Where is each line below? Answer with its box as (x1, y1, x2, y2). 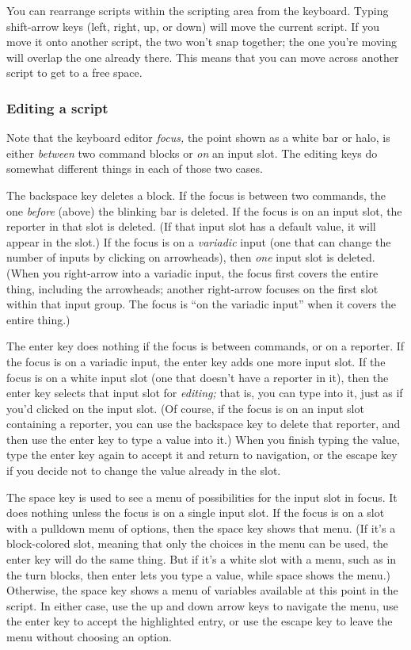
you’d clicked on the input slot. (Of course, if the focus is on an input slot (6, 400, 364, 416)
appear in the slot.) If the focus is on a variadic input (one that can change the (6, 233, 391, 250)
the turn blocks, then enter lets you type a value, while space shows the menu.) (6, 566, 390, 583)
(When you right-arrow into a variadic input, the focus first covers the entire (6, 264, 379, 281)
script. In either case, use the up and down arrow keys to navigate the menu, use (6, 597, 398, 614)
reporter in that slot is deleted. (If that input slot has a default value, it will (6, 218, 376, 235)
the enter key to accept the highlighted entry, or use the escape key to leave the (6, 613, 393, 629)
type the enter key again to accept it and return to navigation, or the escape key (6, 446, 398, 463)
